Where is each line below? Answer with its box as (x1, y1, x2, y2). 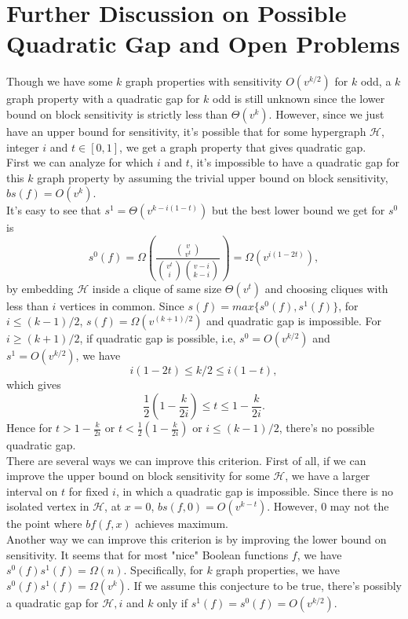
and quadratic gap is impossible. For (206, 313, 382, 329)
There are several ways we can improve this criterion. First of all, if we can (6, 452, 366, 468)
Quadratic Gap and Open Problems (6, 27, 400, 60)
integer (6, 138, 39, 155)
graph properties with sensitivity (126, 73, 282, 90)
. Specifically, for (123, 562, 203, 578)
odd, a (360, 73, 392, 90)
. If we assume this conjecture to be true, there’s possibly (126, 577, 402, 593)
